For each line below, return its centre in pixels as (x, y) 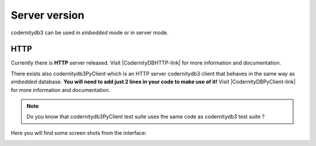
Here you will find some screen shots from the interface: (79, 133)
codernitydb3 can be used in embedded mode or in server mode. (90, 33)
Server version (48, 15)
